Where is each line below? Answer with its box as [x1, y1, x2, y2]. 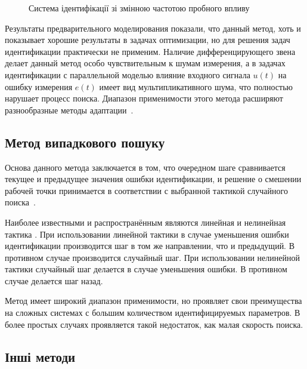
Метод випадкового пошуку [5, 133, 165, 151]
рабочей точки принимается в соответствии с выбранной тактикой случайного [5, 184, 288, 196]
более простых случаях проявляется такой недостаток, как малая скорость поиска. [5, 318, 303, 330]
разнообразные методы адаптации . [5, 103, 134, 116]
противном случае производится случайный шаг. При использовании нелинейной [5, 251, 300, 263]
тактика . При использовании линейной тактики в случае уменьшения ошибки [5, 227, 289, 240]
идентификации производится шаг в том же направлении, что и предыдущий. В [5, 239, 295, 252]
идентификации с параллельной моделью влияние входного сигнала [5, 68, 250, 81]
